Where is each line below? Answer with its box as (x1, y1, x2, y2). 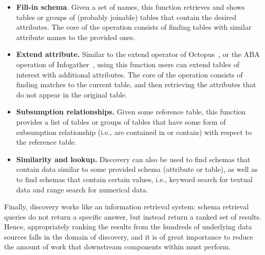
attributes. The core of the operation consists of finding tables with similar (16, 22, 252, 32)
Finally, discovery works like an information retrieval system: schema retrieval (4, 201, 249, 212)
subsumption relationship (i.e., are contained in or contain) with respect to (16, 126, 252, 137)
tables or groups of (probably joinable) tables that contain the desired (16, 11, 237, 22)
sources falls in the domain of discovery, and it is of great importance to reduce (4, 231, 253, 242)
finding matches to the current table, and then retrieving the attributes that (16, 79, 256, 90)
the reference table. (16, 136, 77, 147)
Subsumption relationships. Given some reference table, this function (16, 106, 246, 117)
